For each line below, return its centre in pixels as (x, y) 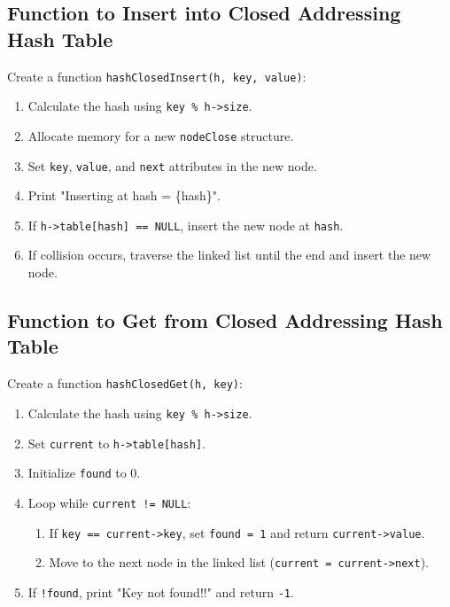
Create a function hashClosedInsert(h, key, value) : (157, 76)
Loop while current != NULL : (109, 502)
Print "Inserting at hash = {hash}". (124, 195)
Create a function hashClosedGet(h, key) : (125, 383)
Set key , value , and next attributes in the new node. (172, 165)
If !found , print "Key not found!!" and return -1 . (161, 591)
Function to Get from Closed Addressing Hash (225, 320)
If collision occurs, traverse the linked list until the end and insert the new (229, 255)
